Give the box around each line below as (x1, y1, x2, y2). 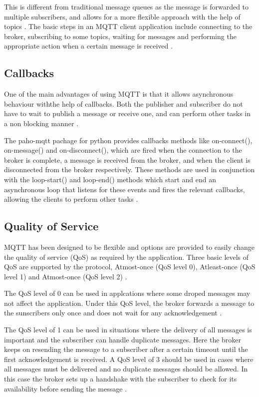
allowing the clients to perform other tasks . (4, 194, 138, 204)
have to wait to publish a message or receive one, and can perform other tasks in (4, 108, 251, 119)
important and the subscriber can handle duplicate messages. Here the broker (4, 334, 242, 344)
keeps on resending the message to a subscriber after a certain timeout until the (4, 344, 248, 354)
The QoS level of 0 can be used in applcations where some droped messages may (4, 288, 251, 298)
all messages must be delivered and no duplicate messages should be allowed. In (4, 363, 248, 374)
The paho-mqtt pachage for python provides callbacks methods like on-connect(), (4, 135, 253, 145)
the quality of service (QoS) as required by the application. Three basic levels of (4, 251, 249, 262)
